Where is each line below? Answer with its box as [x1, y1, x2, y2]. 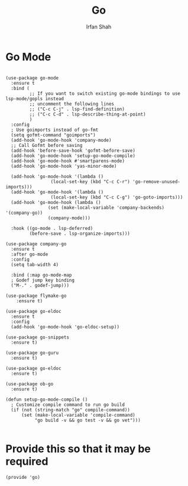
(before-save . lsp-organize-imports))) [29, 231, 131, 236]
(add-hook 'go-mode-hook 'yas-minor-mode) [11, 163, 117, 169]
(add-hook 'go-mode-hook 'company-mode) [11, 137, 112, 143]
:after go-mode [11, 251, 48, 257]
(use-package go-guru [5, 350, 59, 356]
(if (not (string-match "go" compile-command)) [11, 407, 131, 413]
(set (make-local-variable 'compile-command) [21, 412, 135, 418]
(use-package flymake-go [5, 293, 67, 299]
